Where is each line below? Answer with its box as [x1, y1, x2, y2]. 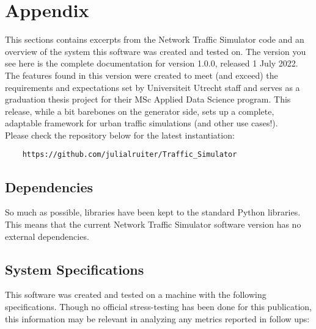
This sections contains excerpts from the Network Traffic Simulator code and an [5, 33, 304, 46]
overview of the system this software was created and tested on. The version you [5, 45, 306, 57]
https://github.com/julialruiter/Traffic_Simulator [22, 150, 237, 159]
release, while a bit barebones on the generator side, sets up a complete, [5, 104, 274, 117]
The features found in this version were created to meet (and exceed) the [5, 68, 278, 81]
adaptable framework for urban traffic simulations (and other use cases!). [5, 117, 278, 129]
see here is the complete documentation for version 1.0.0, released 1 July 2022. [5, 57, 298, 70]
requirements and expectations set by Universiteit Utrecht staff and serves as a [5, 81, 300, 93]
